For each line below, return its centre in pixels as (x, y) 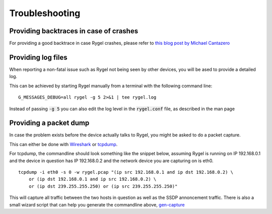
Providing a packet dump (49, 123)
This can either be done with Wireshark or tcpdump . (63, 144)
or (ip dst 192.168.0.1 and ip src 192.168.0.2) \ (92, 179)
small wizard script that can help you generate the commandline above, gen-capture (97, 204)
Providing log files (38, 57)
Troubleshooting (45, 13)
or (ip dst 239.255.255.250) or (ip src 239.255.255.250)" (103, 186)
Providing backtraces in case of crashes (74, 31)
